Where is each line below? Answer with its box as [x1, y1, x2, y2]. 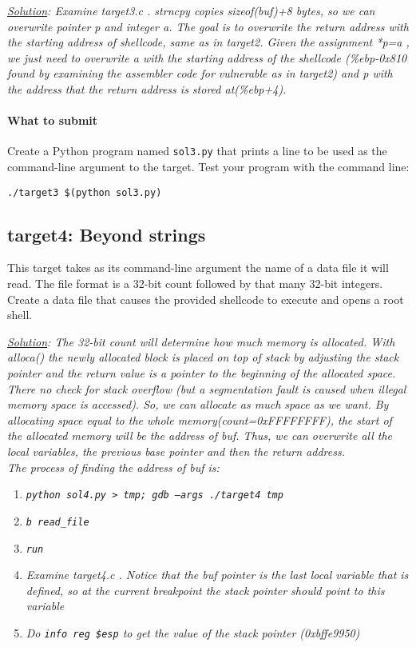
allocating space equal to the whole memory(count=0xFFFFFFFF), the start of [7, 411, 392, 428]
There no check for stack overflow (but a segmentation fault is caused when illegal [7, 380, 406, 397]
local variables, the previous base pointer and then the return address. [7, 443, 345, 459]
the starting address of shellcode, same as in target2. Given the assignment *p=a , [7, 34, 410, 50]
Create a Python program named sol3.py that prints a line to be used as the [7, 142, 387, 159]
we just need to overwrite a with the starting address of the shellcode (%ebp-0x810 [7, 49, 407, 66]
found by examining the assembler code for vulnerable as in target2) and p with [7, 65, 393, 82]
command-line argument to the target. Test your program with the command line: [7, 158, 410, 175]
